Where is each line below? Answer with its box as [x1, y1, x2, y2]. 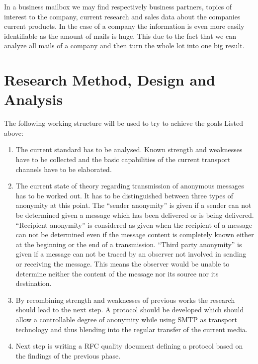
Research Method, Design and [4, 70, 215, 90]
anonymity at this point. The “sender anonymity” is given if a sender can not [15, 200, 252, 210]
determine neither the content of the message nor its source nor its [15, 268, 219, 278]
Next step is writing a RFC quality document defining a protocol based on [15, 341, 243, 351]
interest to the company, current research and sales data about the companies [4, 11, 241, 21]
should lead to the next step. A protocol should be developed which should [15, 304, 244, 315]
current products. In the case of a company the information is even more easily [4, 21, 245, 31]
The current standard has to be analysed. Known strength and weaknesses [15, 144, 243, 155]
